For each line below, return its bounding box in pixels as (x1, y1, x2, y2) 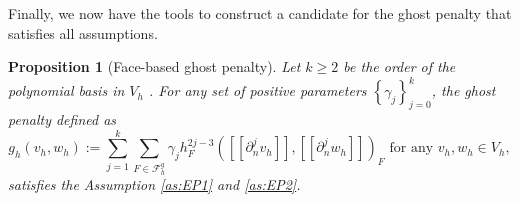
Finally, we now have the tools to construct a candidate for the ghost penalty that (8, 3, 512, 23)
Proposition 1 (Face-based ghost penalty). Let (8, 56, 301, 77)
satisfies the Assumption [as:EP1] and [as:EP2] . (8, 174, 301, 195)
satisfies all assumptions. (8, 22, 158, 43)
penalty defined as (8, 109, 117, 130)
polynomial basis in (8, 80, 125, 101)
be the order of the (343, 56, 456, 77)
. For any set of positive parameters (148, 80, 367, 101)
